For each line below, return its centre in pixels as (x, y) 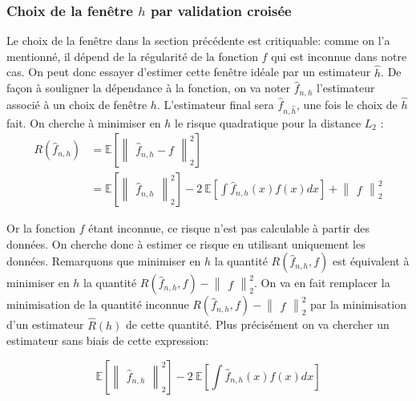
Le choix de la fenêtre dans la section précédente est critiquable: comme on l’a (198, 41)
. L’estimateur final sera (215, 104)
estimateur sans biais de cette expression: (108, 340)
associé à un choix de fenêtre (77, 104)
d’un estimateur (45, 324)
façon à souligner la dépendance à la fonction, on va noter (149, 88)
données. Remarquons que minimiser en (104, 261)
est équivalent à (371, 261)
